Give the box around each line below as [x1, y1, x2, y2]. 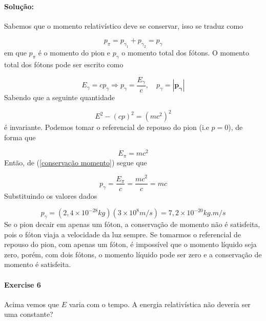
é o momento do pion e [38, 47, 111, 58]
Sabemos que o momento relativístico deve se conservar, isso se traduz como [4, 20, 243, 31]
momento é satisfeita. [4, 259, 71, 270]
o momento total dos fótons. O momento [121, 47, 249, 58]
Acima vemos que [4, 298, 59, 309]
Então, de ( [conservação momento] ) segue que [4, 157, 147, 167]
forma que [4, 131, 36, 142]
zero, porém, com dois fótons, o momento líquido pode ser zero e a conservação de [4, 249, 262, 259]
